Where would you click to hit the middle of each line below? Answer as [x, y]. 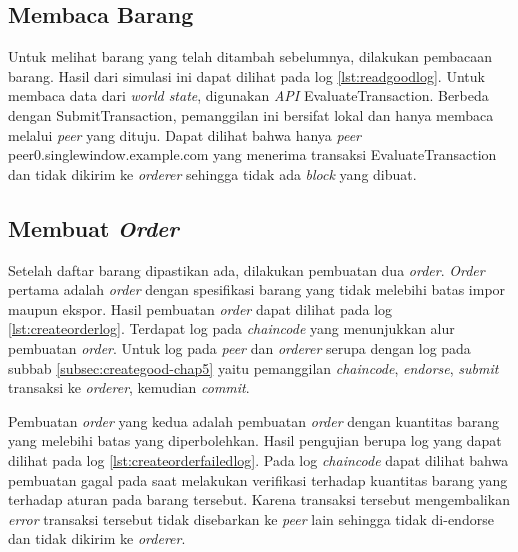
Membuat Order [93, 227]
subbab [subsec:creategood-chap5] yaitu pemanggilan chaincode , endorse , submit [253, 367]
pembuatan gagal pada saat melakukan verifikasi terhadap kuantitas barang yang [258, 479]
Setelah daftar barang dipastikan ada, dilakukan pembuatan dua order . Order [246, 269]
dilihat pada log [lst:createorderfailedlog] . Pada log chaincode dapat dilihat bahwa [258, 459]
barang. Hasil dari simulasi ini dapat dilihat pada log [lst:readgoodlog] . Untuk [246, 75]
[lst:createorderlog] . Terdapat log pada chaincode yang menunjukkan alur [231, 328]
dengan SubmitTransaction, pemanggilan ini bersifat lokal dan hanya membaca [251, 114]
